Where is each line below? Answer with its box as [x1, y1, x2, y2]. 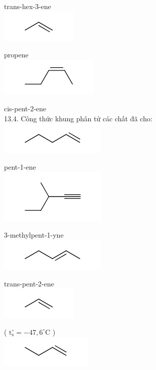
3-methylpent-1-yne [4, 230, 64, 240]
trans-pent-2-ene [4, 278, 54, 288]
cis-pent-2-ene [4, 103, 47, 114]
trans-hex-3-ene [4, 1, 51, 11]
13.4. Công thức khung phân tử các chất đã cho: [4, 113, 152, 123]
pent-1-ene [4, 162, 36, 172]
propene [4, 49, 29, 60]
